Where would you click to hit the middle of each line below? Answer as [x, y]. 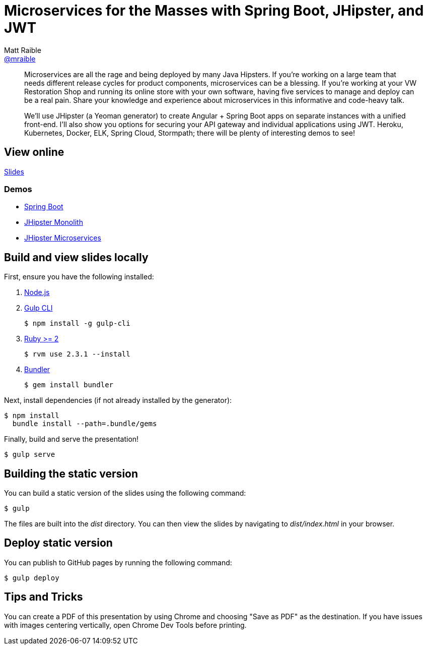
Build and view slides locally [76, 257]
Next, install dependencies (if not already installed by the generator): [118, 400]
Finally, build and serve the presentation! [72, 439]
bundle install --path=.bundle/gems [85, 424]
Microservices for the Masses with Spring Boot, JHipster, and [214, 11]
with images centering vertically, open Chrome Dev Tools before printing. [125, 625]
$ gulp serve [30, 455]
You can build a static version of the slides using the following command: [125, 493]
